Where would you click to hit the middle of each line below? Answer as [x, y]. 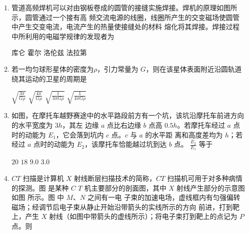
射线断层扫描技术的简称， [115, 178]
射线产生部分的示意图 [211, 187]
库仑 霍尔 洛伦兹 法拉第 [49, 52]
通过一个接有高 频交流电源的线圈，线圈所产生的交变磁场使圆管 [139, 17]
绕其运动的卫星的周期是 [49, 78]
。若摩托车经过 [201, 125]
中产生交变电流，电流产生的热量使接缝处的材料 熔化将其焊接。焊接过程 [125, 27]
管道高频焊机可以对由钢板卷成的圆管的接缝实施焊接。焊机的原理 [114, 7]
